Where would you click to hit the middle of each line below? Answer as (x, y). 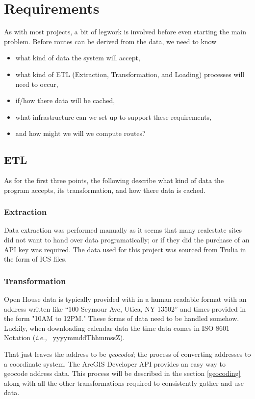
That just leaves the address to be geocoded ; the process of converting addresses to (127, 354)
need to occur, (37, 84)
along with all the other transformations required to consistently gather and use (124, 383)
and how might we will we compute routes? (80, 133)
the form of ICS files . (36, 259)
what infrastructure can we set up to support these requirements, (114, 117)
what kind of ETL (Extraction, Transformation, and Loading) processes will (130, 74)
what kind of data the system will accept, (78, 58)
